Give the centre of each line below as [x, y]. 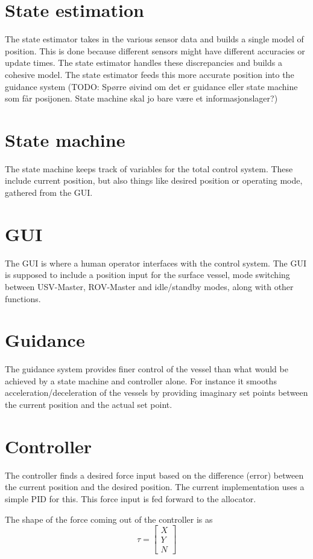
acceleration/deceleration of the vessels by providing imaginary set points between [156, 393]
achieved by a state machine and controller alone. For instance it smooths [141, 380]
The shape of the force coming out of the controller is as [109, 519]
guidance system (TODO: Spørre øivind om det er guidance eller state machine [151, 86]
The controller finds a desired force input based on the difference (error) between [154, 475]
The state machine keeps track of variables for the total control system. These [149, 168]
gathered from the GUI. [49, 192]
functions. [23, 298]
